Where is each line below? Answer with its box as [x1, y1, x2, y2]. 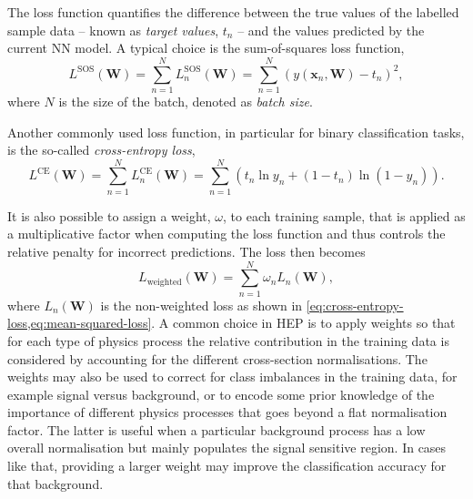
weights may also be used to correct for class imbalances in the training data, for [7, 367, 458, 386]
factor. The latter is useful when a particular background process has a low [7, 420, 426, 439]
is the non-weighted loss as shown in [100, 295, 303, 314]
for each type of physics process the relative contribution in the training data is [7, 331, 449, 350]
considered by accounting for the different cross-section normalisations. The [7, 349, 428, 368]
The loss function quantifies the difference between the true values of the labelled [7, 3, 459, 21]
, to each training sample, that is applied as [223, 206, 466, 225]
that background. [7, 474, 104, 493]
